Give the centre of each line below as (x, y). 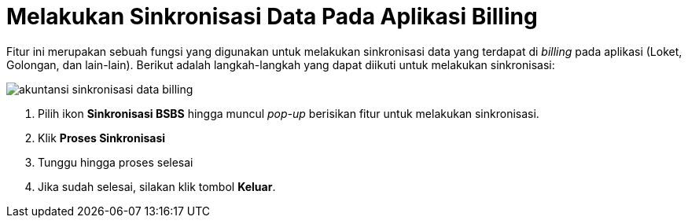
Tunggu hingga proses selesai (116, 162)
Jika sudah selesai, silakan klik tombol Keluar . (157, 186)
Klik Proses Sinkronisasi (102, 138)
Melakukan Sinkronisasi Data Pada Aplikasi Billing (272, 17)
